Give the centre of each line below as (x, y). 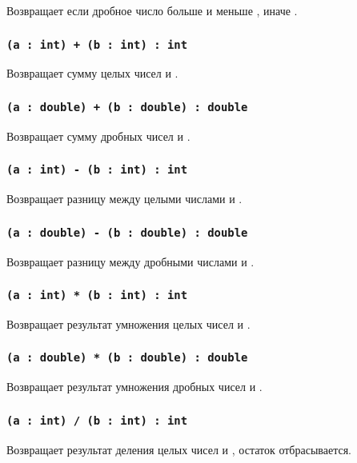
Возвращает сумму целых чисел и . (92, 73)
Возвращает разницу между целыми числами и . (124, 199)
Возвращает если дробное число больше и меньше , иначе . (152, 10)
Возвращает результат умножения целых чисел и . (128, 323)
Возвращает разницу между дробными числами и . (130, 261)
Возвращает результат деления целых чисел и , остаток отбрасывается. (179, 449)
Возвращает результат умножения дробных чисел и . (134, 387)
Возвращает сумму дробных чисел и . (98, 136)
